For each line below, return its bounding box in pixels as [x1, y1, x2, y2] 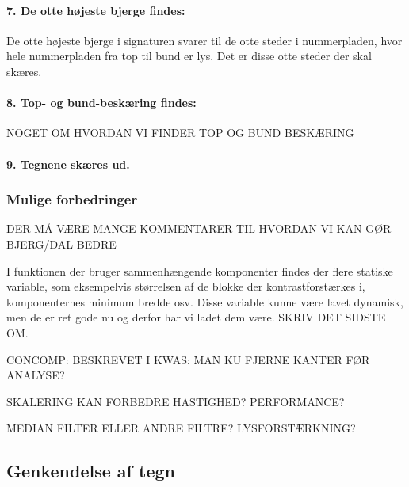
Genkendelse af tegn [6, 458, 175, 483]
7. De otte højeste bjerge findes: [6, 2, 185, 18]
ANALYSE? [6, 367, 65, 383]
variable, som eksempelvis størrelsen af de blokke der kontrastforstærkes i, [6, 278, 365, 295]
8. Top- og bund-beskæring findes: [6, 94, 197, 111]
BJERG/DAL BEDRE [6, 235, 117, 252]
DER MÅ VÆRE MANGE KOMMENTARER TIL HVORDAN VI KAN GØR [6, 220, 392, 237]
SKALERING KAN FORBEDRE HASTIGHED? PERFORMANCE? [6, 393, 345, 409]
